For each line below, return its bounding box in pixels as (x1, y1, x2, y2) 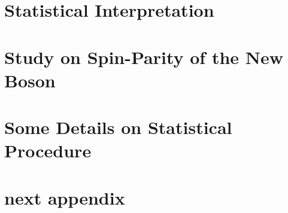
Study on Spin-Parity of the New (4, 44, 284, 69)
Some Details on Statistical (4, 115, 232, 139)
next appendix (4, 185, 125, 209)
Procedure (4, 138, 92, 163)
